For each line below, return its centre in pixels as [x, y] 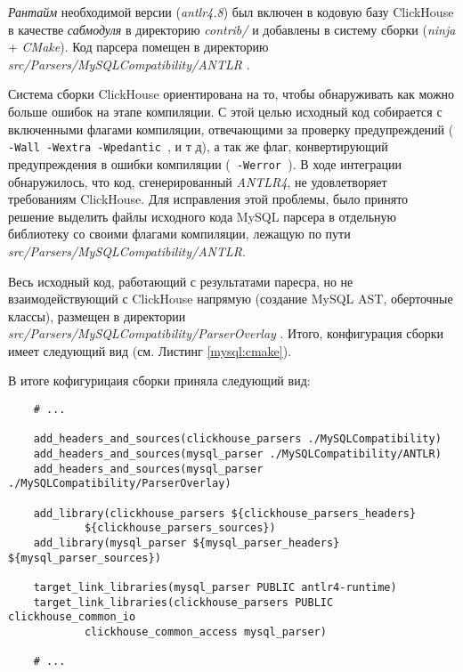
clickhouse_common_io [72, 617]
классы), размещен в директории [97, 316]
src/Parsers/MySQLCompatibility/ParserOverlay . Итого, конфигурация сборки [226, 333]
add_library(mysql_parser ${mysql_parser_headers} [187, 542]
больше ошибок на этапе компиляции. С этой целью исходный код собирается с [225, 111]
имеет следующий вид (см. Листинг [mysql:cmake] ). [150, 350]
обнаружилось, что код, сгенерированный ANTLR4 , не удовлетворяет [198, 181]
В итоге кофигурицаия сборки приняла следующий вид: [159, 381]
